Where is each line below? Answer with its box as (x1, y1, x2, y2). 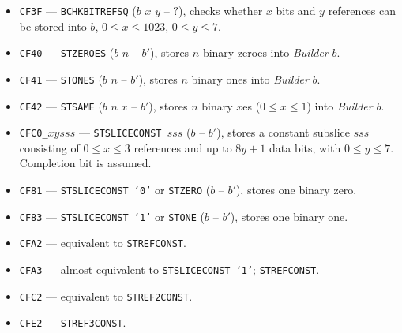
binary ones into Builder (191, 70, 309, 87)
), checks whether (178, 2, 263, 18)
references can (328, 2, 396, 18)
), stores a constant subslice (216, 124, 350, 140)
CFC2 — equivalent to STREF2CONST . (19, 287, 193, 304)
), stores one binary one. (230, 208, 348, 224)
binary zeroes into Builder (202, 44, 329, 61)
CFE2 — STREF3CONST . (19, 314, 126, 331)
